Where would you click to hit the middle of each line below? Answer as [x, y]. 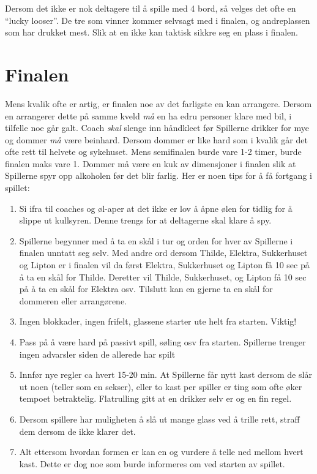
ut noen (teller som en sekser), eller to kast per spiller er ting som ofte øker [161, 386]
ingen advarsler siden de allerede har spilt [97, 354]
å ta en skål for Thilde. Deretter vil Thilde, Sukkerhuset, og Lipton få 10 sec [163, 276]
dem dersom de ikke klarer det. [77, 431]
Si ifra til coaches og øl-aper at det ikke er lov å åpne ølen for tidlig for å [156, 208]
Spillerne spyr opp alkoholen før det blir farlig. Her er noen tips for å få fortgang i [158, 175]
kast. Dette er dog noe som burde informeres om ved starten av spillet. [152, 463]
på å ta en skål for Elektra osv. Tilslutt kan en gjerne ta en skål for [146, 289]
